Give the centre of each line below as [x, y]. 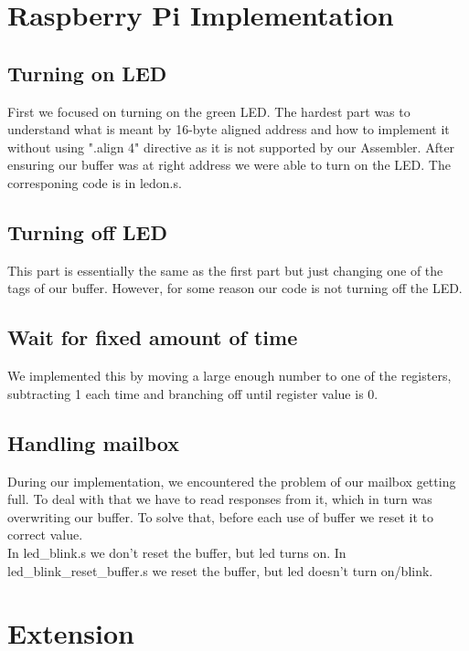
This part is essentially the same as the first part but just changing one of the [225, 270]
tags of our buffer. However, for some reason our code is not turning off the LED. [235, 288]
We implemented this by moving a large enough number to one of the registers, [229, 376]
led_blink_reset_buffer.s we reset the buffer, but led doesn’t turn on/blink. [220, 570]
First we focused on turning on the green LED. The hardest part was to [209, 111]
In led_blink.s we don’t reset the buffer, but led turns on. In [177, 552]
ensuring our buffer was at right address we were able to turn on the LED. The [229, 165]
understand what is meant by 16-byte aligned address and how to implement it [229, 129]
